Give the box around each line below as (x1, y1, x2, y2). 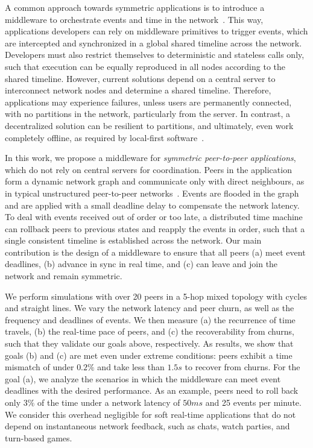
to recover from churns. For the (185, 361, 300, 373)
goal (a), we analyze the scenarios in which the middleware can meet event (5, 372, 281, 385)
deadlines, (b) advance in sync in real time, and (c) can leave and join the (5, 257, 278, 270)
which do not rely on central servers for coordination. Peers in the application (5, 163, 292, 175)
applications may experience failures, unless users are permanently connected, (5, 95, 292, 108)
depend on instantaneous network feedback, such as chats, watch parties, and (5, 420, 290, 432)
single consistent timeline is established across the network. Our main (5, 234, 262, 247)
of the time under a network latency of (37, 396, 180, 408)
